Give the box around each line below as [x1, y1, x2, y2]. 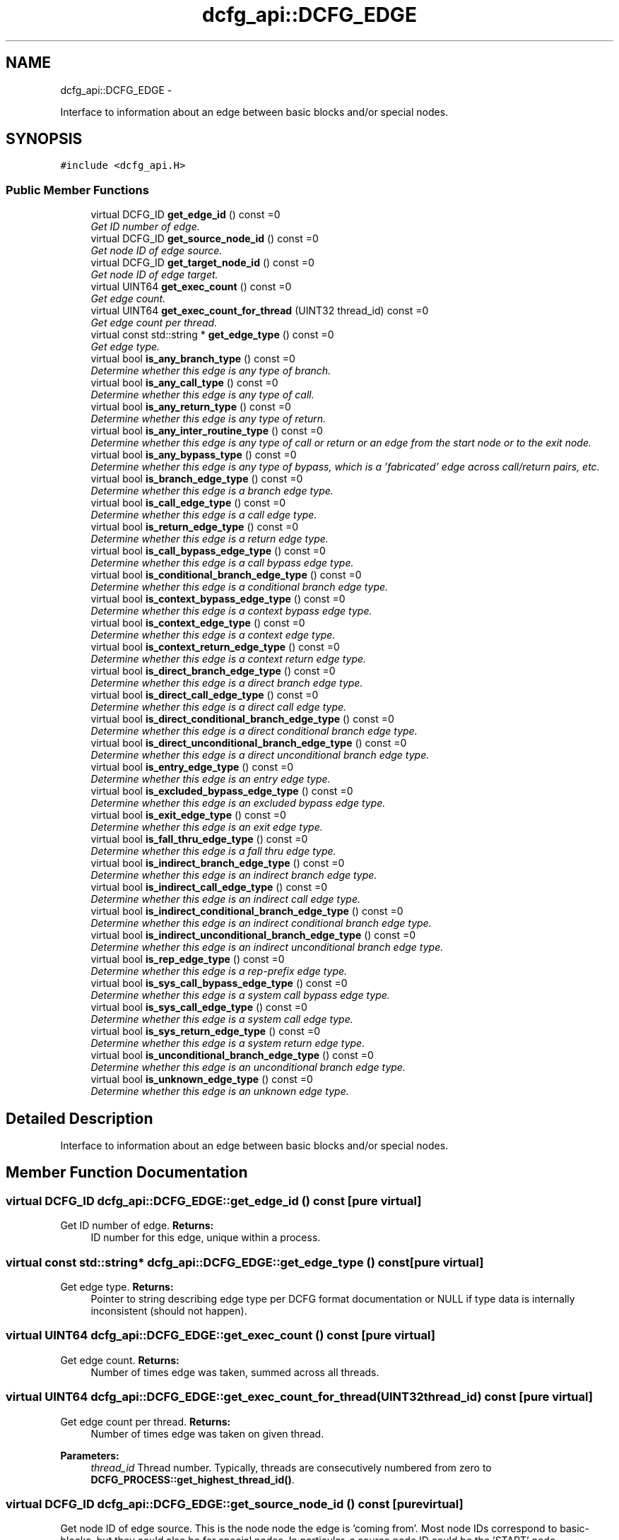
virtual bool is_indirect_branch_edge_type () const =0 [90, 857, 345, 870]
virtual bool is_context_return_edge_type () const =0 [90, 641, 340, 653]
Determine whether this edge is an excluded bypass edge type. [90, 797, 386, 810]
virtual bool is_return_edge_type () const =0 [90, 521, 299, 533]
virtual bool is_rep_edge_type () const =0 [90, 953, 285, 966]
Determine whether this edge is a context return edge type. [90, 653, 367, 665]
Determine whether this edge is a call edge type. [90, 509, 317, 521]
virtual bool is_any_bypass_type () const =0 [90, 449, 297, 461]
